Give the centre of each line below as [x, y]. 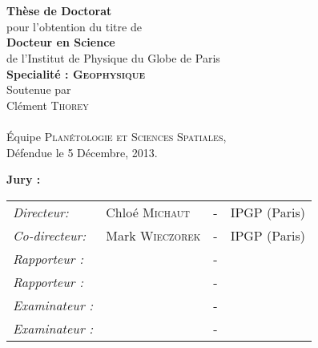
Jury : [24, 179]
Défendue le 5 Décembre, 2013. [82, 152]
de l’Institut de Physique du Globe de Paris [113, 57]
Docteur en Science [61, 42]
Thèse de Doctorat [59, 11]
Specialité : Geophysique [76, 73]
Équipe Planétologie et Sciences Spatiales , [117, 136]
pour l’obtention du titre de [74, 26]
